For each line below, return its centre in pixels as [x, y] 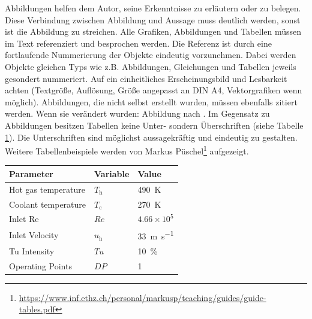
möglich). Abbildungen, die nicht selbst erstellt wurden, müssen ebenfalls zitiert [151, 101]
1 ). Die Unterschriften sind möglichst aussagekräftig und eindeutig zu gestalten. [151, 137]
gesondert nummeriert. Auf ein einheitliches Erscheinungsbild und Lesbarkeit [146, 78]
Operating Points [40, 265]
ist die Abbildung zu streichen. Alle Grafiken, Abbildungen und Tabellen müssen [153, 31]
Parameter [31, 173]
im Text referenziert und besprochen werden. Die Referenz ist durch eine [138, 43]
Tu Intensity [32, 250]
